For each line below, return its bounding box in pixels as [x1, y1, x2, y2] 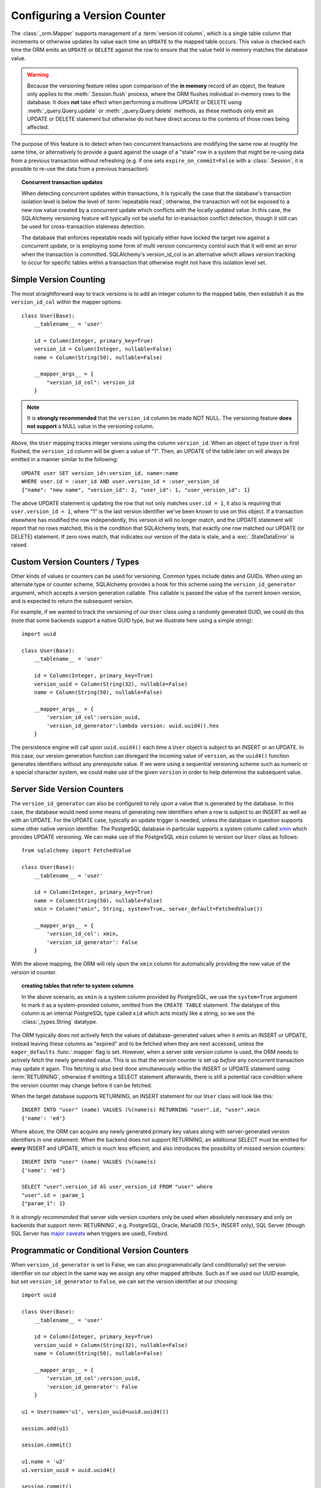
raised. [11, 541, 28, 548]
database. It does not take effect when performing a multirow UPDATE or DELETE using [27, 99, 242, 106]
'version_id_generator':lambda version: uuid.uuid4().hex [46, 722, 219, 729]
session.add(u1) [21, 1425, 69, 1431]
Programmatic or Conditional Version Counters [11, 1246, 189, 1256]
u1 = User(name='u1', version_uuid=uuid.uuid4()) [21, 1408, 169, 1415]
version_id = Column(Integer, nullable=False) [33, 346, 172, 352]
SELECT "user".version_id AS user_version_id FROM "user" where [21, 1183, 213, 1190]
